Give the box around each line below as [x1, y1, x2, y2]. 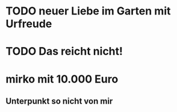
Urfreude [5, 17, 52, 31]
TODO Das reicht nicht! [5, 45, 123, 58]
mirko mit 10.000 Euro [5, 72, 119, 86]
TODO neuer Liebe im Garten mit [5, 4, 171, 18]
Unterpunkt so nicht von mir [5, 96, 113, 106]
